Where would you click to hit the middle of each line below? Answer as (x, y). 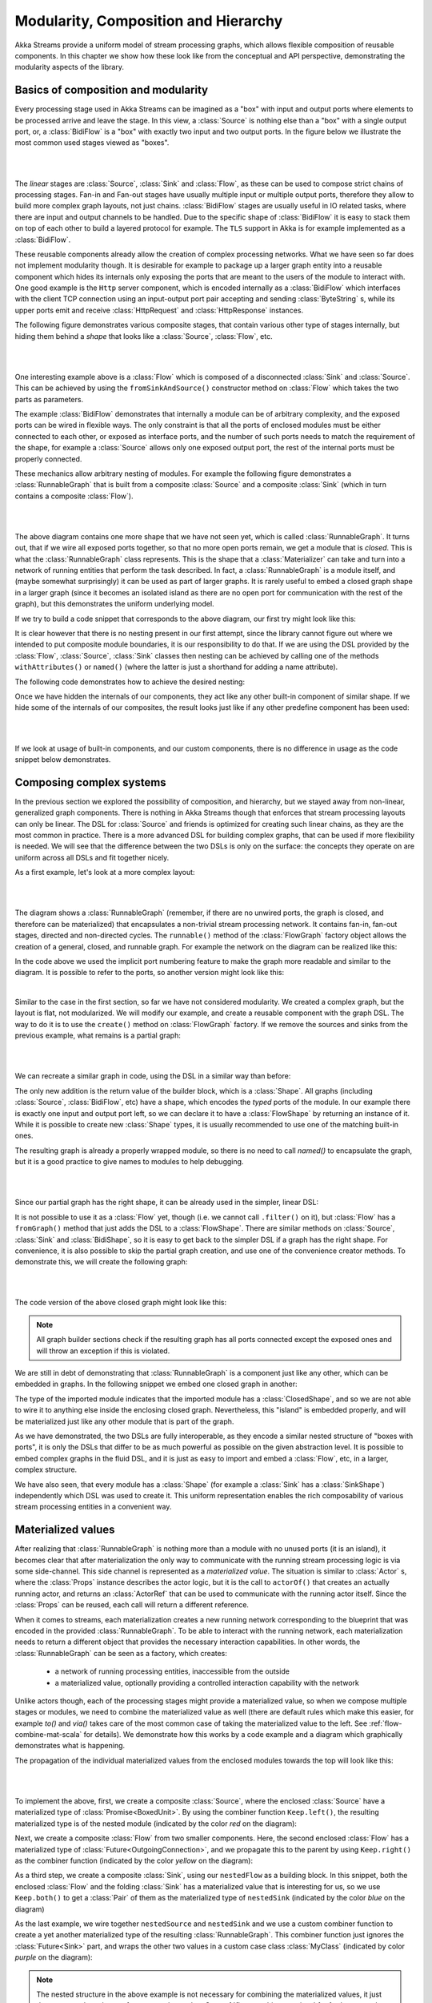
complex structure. (46, 1469)
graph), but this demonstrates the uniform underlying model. (115, 604)
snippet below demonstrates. (63, 759)
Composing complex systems (91, 782)
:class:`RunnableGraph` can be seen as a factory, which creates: (121, 1653)
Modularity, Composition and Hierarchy (149, 21)
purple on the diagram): (54, 1957)
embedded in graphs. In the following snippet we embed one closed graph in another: (156, 1384)
